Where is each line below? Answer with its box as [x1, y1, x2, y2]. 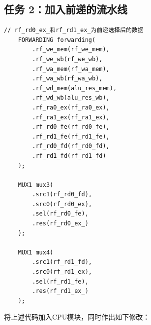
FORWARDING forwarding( [18, 36, 96, 43]
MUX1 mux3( [18, 181, 54, 188]
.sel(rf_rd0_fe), [32, 210, 89, 217]
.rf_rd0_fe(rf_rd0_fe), [32, 123, 110, 131]
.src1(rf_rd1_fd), [32, 258, 92, 266]
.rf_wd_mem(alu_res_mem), [32, 84, 117, 92]
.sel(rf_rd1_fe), [32, 278, 89, 285]
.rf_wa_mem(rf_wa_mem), [32, 65, 110, 72]
